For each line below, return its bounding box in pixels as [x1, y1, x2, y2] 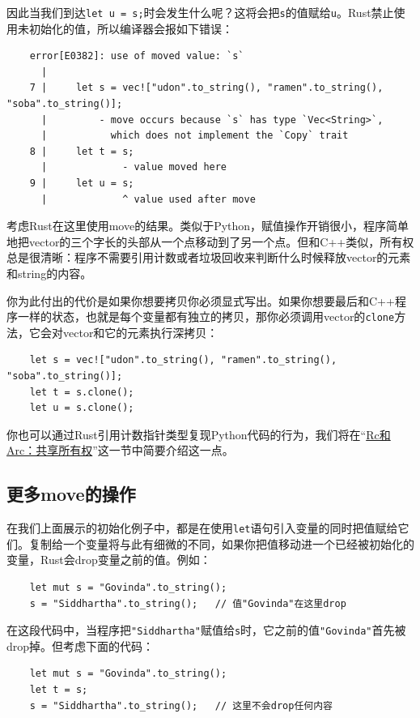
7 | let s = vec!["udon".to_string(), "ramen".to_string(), [29, 82, 384, 94]
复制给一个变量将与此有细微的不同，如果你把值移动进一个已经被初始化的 [28, 535, 414, 552]
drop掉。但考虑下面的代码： [6, 637, 155, 654]
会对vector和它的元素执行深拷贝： [40, 323, 218, 340]
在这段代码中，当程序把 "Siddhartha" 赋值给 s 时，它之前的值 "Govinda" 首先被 [6, 622, 406, 639]
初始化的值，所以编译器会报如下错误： [28, 19, 233, 36]
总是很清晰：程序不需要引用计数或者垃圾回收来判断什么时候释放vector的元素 [6, 249, 411, 266]
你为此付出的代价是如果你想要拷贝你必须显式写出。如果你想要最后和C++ [6, 292, 395, 309]
